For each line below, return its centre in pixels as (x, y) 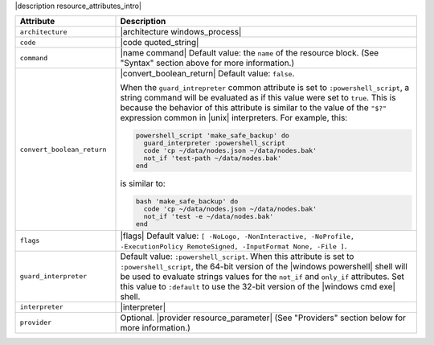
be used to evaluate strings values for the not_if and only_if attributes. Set (262, 276)
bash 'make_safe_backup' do (187, 201)
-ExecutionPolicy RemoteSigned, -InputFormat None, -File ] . (233, 245)
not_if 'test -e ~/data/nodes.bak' (209, 217)
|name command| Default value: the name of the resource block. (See (250, 53)
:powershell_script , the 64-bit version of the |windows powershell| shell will (264, 266)
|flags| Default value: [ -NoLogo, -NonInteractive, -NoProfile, (237, 236)
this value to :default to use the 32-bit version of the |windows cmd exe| (258, 286)
